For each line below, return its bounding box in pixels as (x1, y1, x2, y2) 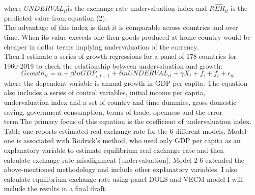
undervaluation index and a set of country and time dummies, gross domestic (4, 97, 237, 107)
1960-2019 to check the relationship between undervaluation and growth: (4, 60, 223, 71)
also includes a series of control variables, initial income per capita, (4, 87, 205, 97)
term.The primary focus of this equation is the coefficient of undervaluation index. (4, 116, 252, 126)
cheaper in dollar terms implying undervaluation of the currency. (4, 41, 198, 51)
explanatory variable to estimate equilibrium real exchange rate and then (4, 145, 224, 155)
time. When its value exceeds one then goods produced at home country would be (4, 32, 251, 42)
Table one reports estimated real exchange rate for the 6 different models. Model (4, 125, 247, 136)
